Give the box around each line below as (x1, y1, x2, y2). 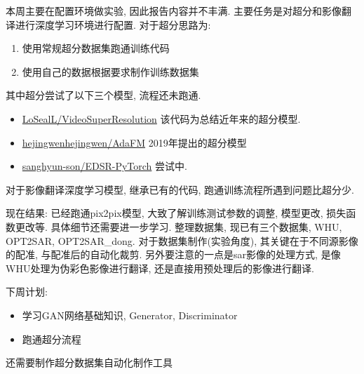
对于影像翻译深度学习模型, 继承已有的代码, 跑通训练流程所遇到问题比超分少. (6, 182, 354, 196)
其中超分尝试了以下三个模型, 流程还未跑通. (6, 88, 201, 102)
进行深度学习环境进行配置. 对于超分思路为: (15, 17, 211, 32)
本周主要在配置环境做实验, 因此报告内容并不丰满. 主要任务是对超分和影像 (6, 4, 342, 18)
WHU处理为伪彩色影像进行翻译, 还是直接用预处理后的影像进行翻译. (6, 260, 314, 275)
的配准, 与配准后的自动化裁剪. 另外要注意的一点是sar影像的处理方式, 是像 (6, 247, 341, 262)
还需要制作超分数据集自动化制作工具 (6, 355, 173, 370)
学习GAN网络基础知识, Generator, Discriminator (22, 307, 238, 322)
